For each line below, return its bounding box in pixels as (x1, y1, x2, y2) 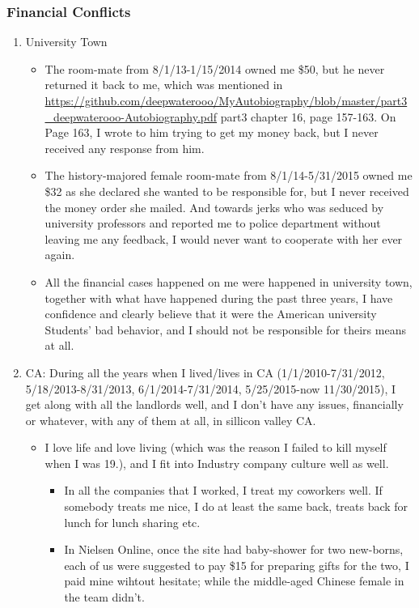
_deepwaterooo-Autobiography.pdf (44, 108, 218, 125)
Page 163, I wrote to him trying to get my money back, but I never (44, 124, 379, 141)
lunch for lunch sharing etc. (64, 513, 201, 530)
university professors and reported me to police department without (44, 215, 381, 232)
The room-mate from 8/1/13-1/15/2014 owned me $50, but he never (44, 60, 385, 77)
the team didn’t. (64, 589, 145, 606)
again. (44, 246, 75, 263)
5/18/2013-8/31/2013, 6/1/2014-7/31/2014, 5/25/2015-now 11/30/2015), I (25, 380, 396, 397)
